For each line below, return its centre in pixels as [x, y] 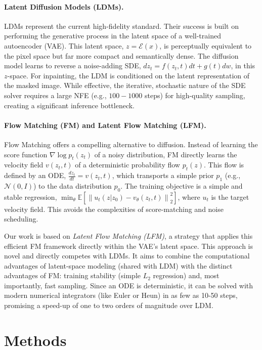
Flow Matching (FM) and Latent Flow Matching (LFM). [105, 125]
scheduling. [21, 219]
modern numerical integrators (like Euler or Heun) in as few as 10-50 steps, [121, 295]
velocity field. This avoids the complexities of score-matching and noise [114, 209]
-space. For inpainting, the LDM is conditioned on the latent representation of [128, 75]
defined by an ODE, [35, 175]
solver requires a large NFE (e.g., [55, 95]
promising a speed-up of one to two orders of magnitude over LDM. [109, 305]
